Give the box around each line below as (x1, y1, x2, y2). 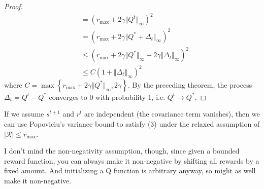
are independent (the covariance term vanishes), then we (84, 108, 260, 119)
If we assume (4, 108, 44, 119)
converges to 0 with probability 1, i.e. (49, 91, 166, 102)
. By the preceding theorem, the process (127, 79, 252, 90)
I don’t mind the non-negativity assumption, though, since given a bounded (4, 145, 240, 156)
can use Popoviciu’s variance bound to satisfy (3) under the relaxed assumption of (4, 118, 260, 129)
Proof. (4, 1, 23, 11)
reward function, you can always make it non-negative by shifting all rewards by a (4, 155, 259, 166)
